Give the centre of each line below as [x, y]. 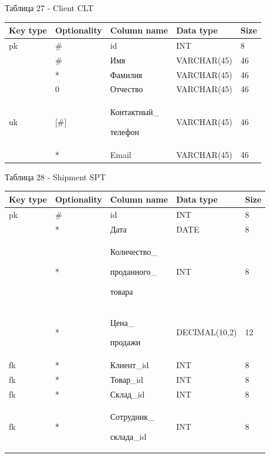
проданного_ [134, 272]
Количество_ [134, 252]
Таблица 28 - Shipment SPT [55, 176]
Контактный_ [135, 112]
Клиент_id [129, 364]
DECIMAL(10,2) [207, 332]
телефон [125, 131]
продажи [125, 342]
